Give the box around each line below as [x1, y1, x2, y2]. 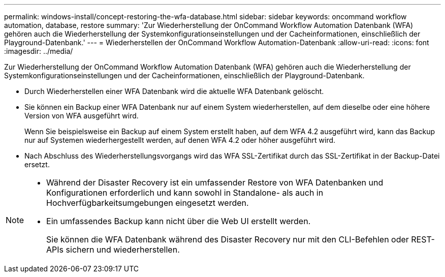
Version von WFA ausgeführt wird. [24, 111, 139, 120]
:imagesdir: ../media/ [4, 47, 73, 55]
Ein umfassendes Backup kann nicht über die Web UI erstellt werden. [46, 216, 311, 226]
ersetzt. [24, 160, 50, 169]
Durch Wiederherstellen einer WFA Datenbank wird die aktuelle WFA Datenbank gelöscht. [24, 87, 324, 96]
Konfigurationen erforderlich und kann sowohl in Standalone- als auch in [46, 188, 324, 198]
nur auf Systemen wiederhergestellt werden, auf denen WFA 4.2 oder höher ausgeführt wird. [24, 136, 336, 144]
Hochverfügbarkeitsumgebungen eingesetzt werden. [46, 198, 249, 208]
